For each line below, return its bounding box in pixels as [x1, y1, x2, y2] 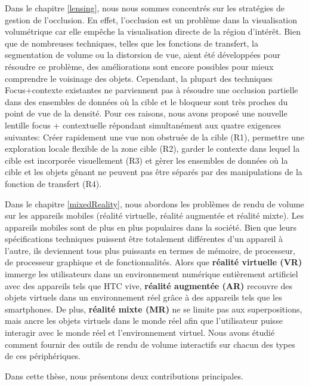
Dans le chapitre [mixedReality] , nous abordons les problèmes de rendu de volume [5, 197, 304, 210]
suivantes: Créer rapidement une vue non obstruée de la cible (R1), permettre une [5, 130, 304, 143]
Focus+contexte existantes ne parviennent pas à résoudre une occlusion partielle [5, 84, 298, 96]
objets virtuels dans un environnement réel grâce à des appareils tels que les [5, 291, 282, 304]
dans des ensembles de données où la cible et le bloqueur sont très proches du [5, 95, 288, 108]
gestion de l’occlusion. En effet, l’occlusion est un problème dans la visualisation [5, 13, 297, 26]
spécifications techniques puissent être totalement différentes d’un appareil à [5, 232, 283, 245]
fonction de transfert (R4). [5, 177, 102, 189]
